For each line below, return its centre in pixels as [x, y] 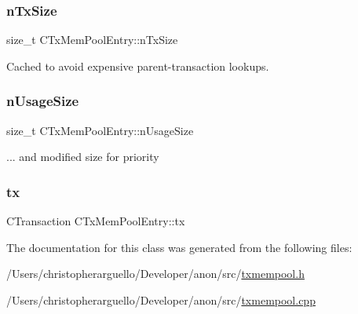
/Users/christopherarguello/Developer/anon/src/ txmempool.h [155, 274]
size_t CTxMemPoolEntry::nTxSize [92, 40]
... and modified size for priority [83, 157]
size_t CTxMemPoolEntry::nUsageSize [100, 130]
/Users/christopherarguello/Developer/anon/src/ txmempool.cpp [161, 299]
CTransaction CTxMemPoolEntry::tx [96, 221]
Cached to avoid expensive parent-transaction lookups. [138, 66]
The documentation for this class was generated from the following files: [179, 247]
